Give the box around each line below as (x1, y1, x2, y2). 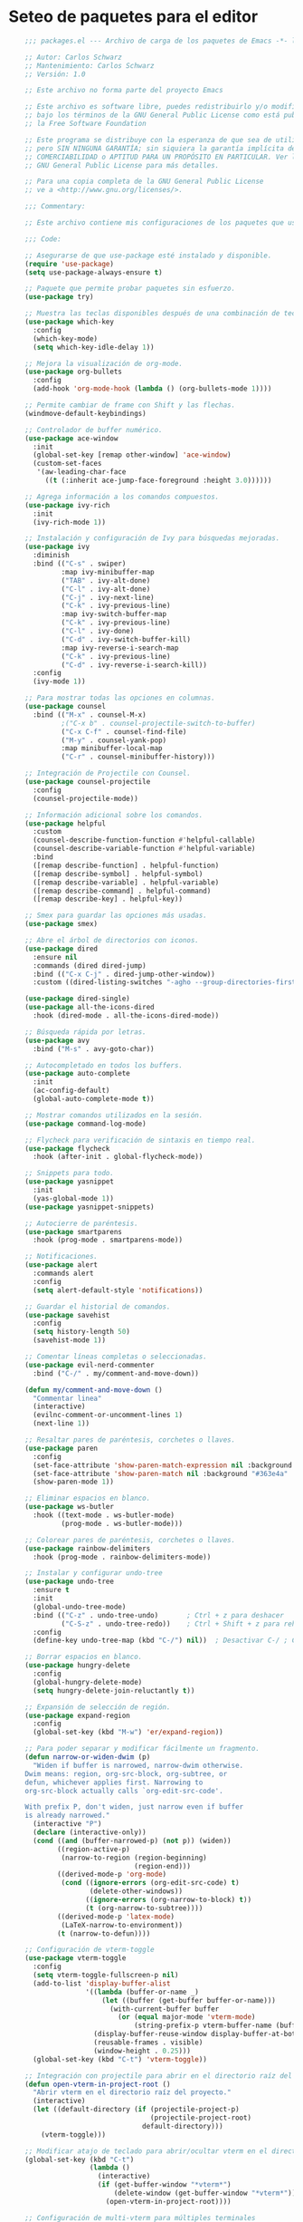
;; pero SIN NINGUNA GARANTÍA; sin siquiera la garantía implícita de (24, 143, 297, 153)
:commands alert (32, 1269, 94, 1279)
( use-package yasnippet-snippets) (24, 1203, 155, 1212)
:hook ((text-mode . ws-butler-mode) (32, 1511, 175, 1520)
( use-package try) (24, 293, 94, 302)
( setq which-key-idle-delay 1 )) (32, 343, 155, 352)
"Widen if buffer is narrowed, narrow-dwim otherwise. (32, 1761, 244, 1770)
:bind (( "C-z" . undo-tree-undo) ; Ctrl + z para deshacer (32, 1610, 284, 1619)
